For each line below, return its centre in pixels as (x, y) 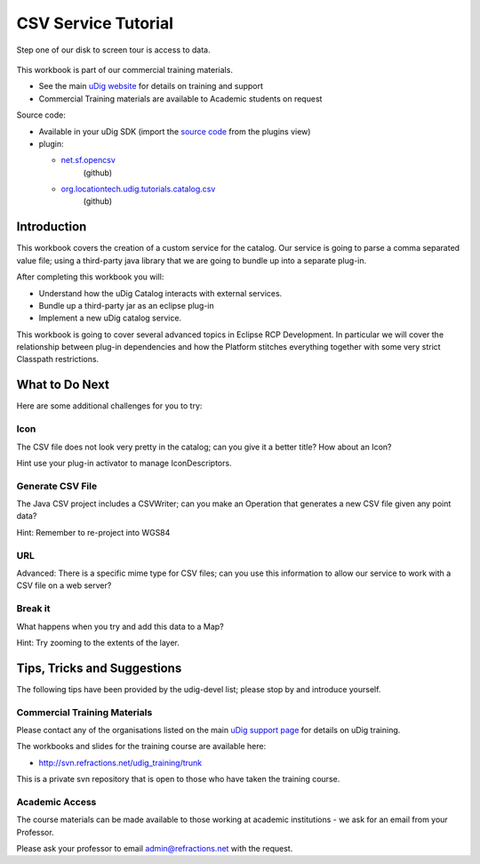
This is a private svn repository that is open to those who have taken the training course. (178, 779)
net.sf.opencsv (88, 160)
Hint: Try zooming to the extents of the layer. (98, 642)
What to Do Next (63, 385)
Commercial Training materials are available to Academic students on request (180, 99)
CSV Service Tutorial (95, 23)
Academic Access (56, 802)
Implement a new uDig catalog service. (110, 318)
